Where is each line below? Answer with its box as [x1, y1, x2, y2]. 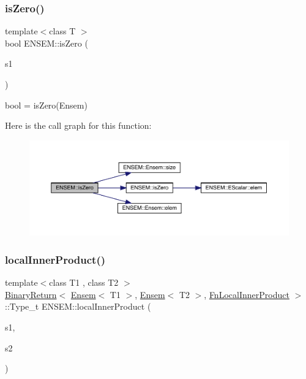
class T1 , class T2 [49, 276, 119, 289]
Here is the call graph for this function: [5, 119, 152, 132]
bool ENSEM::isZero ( [5, 36, 88, 49]
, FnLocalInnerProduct [204, 288, 289, 301]
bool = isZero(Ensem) [5, 98, 88, 111]
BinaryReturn [5, 288, 57, 301]
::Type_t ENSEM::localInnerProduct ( [5, 300, 151, 313]
